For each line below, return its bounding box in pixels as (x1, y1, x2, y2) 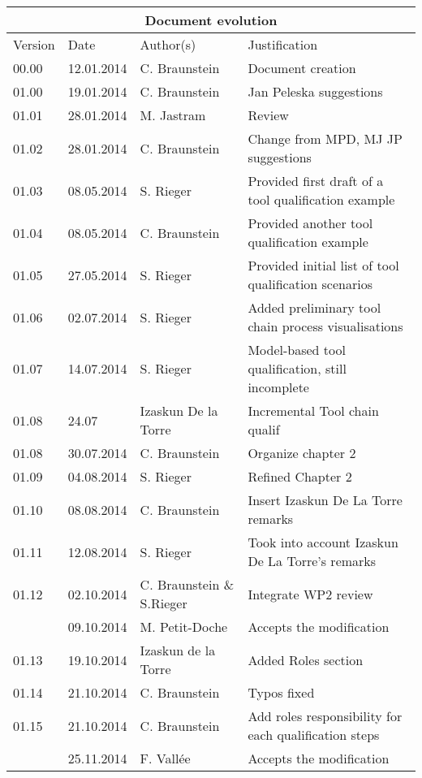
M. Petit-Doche (140, 617, 228, 636)
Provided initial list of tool (248, 256, 399, 274)
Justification (248, 35, 318, 54)
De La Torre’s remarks (248, 551, 377, 570)
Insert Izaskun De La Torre (248, 491, 403, 509)
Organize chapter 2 (248, 443, 356, 462)
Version (13, 35, 55, 54)
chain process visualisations (248, 317, 403, 335)
